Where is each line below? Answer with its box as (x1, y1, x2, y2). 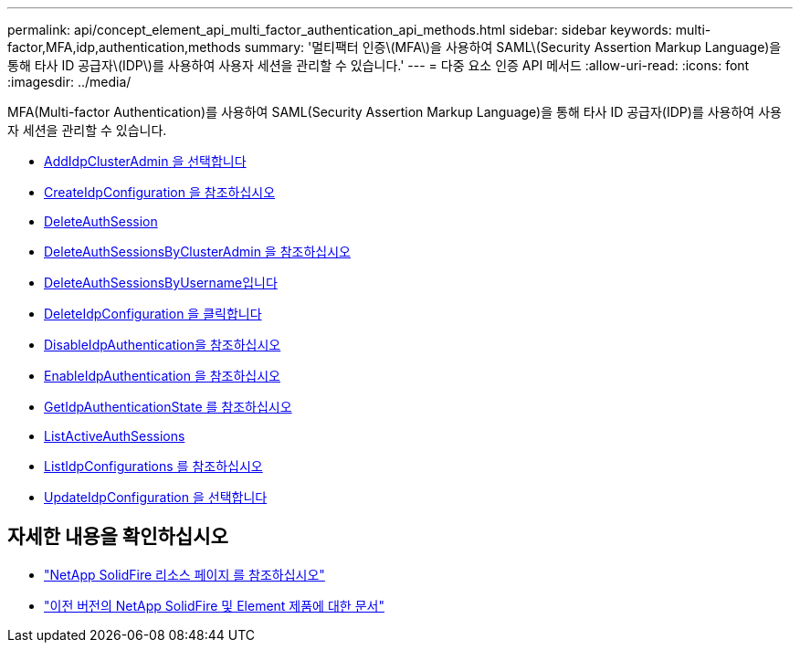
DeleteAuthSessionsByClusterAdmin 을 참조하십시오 (44, 244, 351, 259)
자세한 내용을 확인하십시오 (7, 525, 228, 549)
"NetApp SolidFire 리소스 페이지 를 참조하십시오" (44, 566, 325, 582)
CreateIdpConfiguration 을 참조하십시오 (44, 184, 276, 200)
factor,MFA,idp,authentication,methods (7, 39, 241, 55)
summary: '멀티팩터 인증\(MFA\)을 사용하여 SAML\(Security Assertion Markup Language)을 (244, 39, 782, 55)
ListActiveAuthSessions (44, 428, 185, 444)
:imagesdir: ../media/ (7, 74, 132, 89)
